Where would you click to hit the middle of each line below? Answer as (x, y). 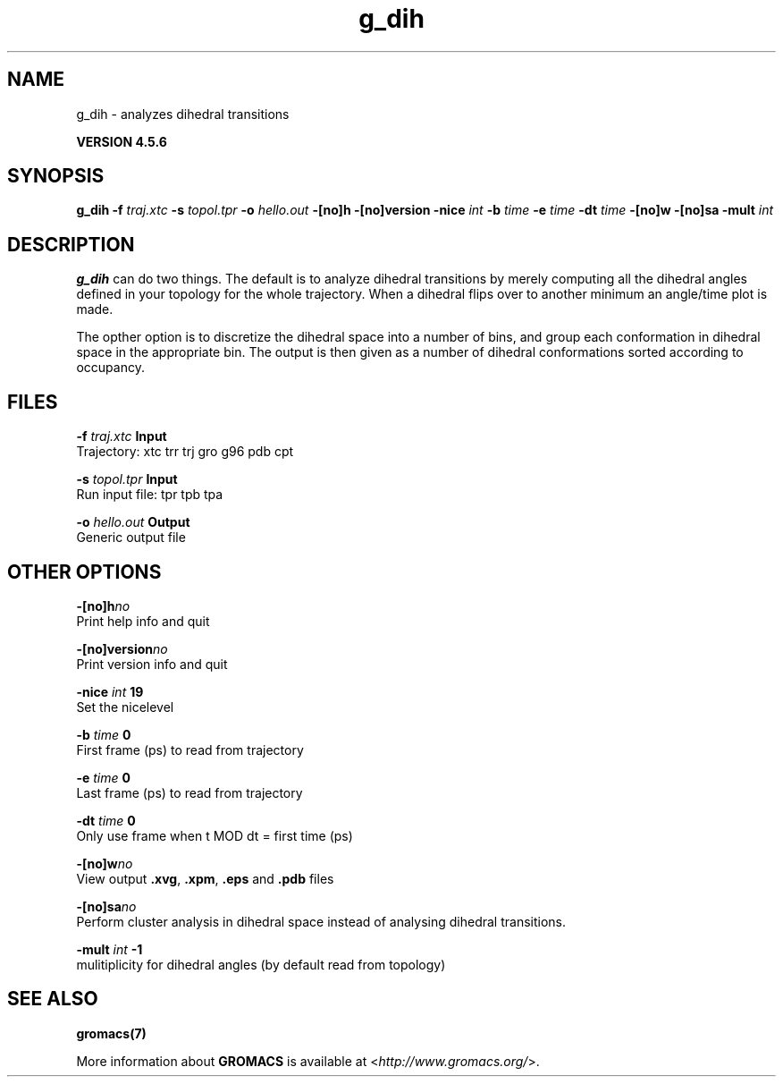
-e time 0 (103, 777)
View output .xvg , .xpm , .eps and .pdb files (205, 878)
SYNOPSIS (56, 176)
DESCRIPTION (71, 244)
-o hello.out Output (133, 522)
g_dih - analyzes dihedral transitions (183, 114)
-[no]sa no (106, 906)
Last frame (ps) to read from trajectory (189, 792)
